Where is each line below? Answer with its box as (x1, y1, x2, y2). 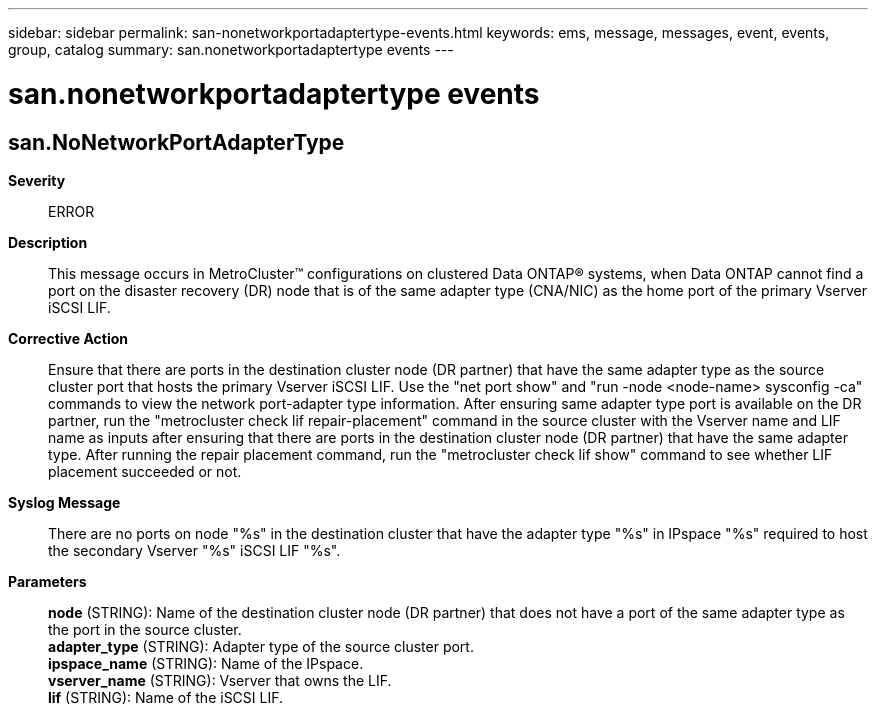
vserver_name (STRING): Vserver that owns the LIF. (48, 671, 392, 689)
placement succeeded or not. (48, 462, 242, 480)
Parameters (8, 572, 87, 590)
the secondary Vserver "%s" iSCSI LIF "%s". (48, 541, 341, 559)
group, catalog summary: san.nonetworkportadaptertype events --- (8, 41, 454, 58)
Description (8, 233, 88, 251)
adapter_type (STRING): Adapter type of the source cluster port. (48, 637, 474, 655)
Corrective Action (8, 329, 128, 347)
